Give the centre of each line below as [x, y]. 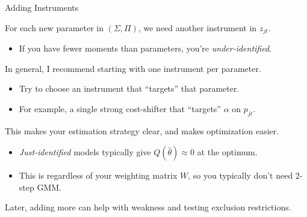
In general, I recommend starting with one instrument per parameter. [133, 68]
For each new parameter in [54, 27]
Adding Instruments [42, 7]
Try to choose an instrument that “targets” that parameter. [129, 88]
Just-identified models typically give [85, 152]
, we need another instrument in [197, 27]
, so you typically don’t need [240, 175]
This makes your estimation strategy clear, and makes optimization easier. [142, 130]
